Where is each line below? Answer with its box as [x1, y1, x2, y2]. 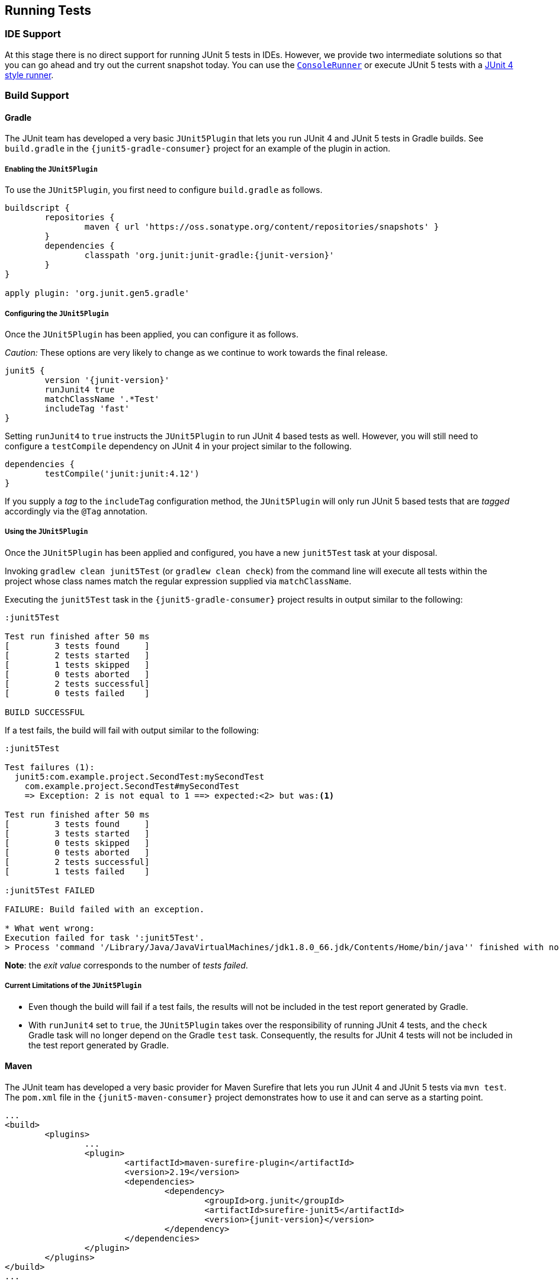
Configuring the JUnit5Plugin [5, 309, 109, 318]
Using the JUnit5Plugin [5, 527, 88, 536]
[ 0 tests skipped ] [5, 838, 150, 848]
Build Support [5, 89, 69, 102]
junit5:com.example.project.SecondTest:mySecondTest [14, 771, 265, 781]
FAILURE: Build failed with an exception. [5, 904, 205, 914]
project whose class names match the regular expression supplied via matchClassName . [5, 575, 352, 586]
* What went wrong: [5, 923, 95, 933]
